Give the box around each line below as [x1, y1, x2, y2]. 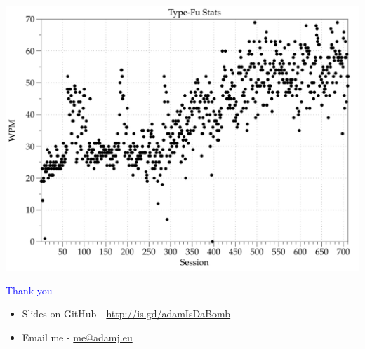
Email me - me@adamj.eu [22, 329, 133, 344]
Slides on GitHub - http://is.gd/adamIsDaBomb [22, 306, 231, 321]
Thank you [6, 282, 53, 297]
